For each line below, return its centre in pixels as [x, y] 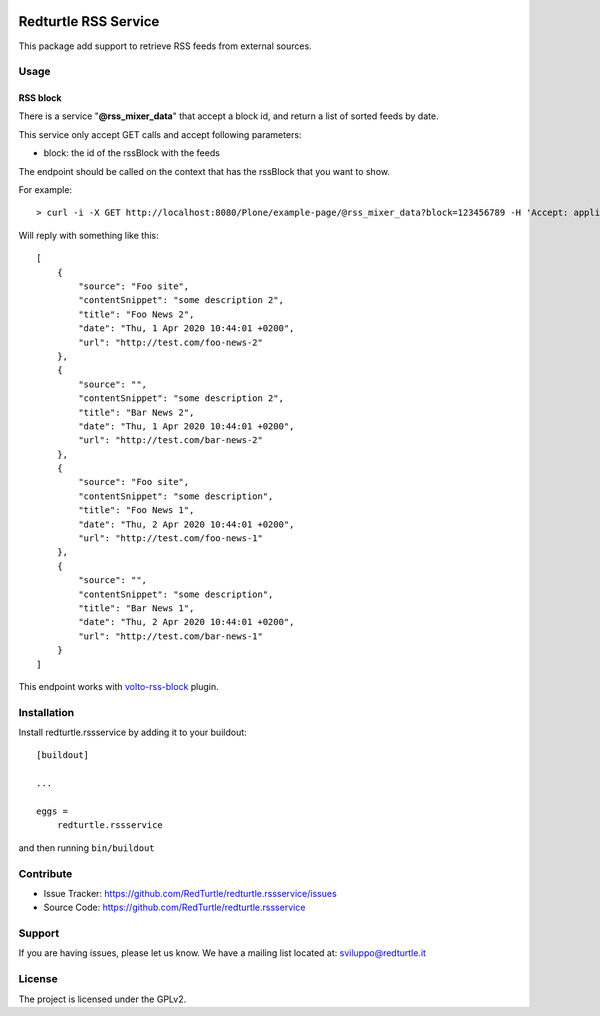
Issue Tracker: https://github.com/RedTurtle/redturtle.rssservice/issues [190, 893]
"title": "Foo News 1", [136, 510]
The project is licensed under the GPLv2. [102, 999]
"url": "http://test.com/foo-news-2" [171, 342]
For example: [45, 190]
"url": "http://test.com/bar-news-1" [171, 636]
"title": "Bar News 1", [136, 608]
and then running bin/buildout [86, 847]
